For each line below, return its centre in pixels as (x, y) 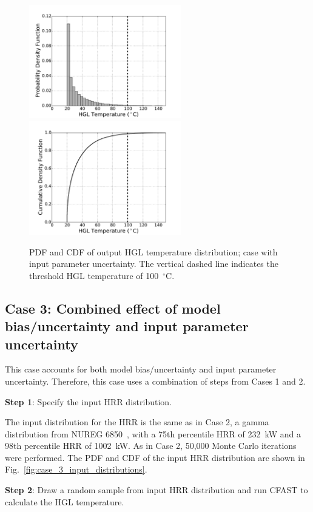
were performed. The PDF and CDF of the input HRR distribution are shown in (155, 457)
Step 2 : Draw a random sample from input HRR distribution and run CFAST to (156, 490)
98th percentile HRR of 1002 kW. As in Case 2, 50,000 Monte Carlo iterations (151, 446)
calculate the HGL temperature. (65, 501)
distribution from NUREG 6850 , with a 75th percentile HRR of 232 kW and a (153, 433)
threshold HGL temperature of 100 (94, 275)
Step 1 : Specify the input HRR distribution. (88, 401)
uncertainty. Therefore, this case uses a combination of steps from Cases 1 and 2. (155, 381)
